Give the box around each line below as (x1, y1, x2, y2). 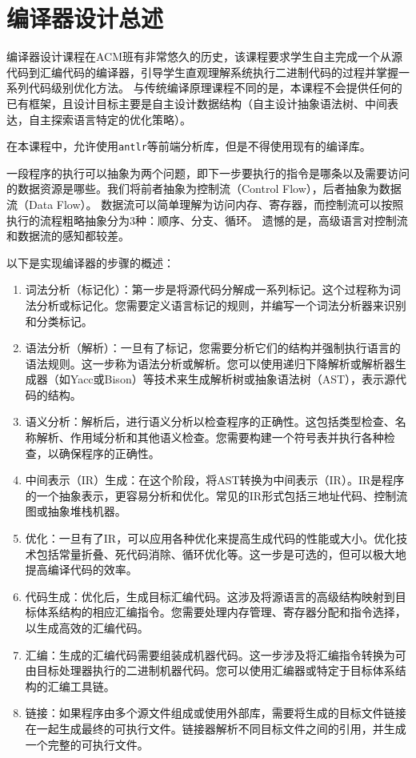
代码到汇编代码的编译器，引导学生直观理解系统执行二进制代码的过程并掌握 (6, 63, 398, 80)
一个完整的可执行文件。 (25, 736, 149, 752)
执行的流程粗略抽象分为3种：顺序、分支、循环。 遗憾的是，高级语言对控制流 (6, 211, 408, 228)
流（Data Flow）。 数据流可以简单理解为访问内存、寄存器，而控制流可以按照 (6, 195, 404, 212)
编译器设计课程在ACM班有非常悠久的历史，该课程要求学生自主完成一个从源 (6, 48, 403, 65)
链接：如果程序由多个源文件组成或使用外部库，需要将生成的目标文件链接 (25, 704, 406, 721)
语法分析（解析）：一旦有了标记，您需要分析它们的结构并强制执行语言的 (25, 339, 401, 356)
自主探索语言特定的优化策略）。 (28, 110, 191, 127)
